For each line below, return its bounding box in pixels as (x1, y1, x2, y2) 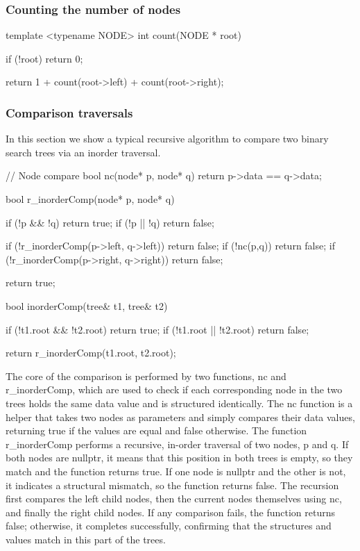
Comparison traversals (6, 104, 133, 121)
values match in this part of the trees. (6, 532, 166, 546)
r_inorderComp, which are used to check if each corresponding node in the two (6, 382, 343, 397)
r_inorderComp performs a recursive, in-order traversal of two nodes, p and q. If (6, 436, 349, 451)
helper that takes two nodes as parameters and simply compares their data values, (6, 409, 355, 424)
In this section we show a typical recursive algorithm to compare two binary (6, 131, 329, 146)
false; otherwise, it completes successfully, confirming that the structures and (6, 518, 332, 533)
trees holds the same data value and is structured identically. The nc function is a (6, 395, 353, 410)
